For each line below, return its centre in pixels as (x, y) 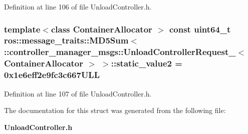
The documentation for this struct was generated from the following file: (115, 110)
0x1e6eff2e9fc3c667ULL (52, 75)
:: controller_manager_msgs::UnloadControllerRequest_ (120, 52)
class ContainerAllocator (101, 29)
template (22, 29)
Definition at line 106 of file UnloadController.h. (78, 6)
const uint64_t (200, 29)
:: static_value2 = (147, 63)
